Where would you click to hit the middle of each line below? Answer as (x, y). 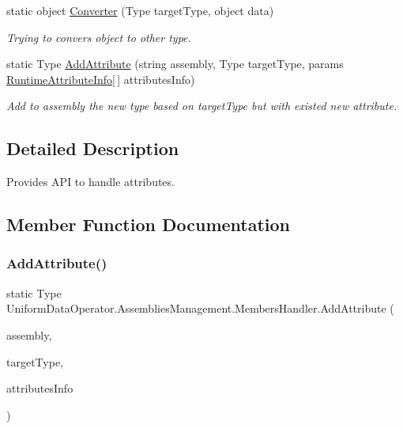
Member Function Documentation (149, 224)
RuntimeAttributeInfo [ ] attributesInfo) (101, 79)
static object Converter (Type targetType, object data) (140, 10)
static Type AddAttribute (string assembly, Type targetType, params (175, 64)
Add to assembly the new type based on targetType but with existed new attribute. (202, 106)
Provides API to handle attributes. (90, 182)
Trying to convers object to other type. (99, 37)
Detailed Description (93, 148)
